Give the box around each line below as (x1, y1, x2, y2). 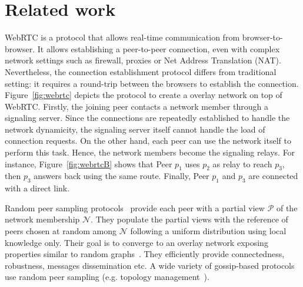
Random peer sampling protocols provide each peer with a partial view (5, 201, 265, 214)
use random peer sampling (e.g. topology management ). (5, 271, 209, 283)
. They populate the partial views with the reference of (91, 213, 288, 225)
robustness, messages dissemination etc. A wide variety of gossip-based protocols (5, 259, 295, 271)
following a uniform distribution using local (130, 225, 287, 237)
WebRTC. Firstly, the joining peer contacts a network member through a (5, 100, 268, 112)
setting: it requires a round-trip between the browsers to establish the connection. (5, 77, 299, 89)
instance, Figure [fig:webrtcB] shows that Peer (5, 157, 172, 170)
